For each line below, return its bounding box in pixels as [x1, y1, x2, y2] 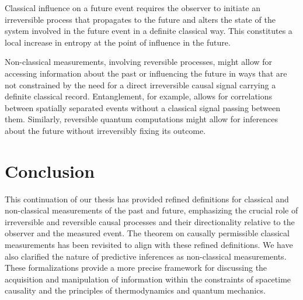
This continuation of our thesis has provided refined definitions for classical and [5, 192, 289, 205]
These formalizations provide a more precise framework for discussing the [5, 261, 267, 274]
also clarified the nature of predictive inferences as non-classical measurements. [5, 250, 287, 262]
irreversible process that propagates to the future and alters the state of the [5, 13, 276, 25]
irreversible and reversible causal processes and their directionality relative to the [5, 215, 295, 227]
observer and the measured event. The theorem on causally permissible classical [5, 227, 290, 239]
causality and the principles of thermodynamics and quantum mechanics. [5, 284, 266, 296]
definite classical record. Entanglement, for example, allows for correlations [5, 90, 273, 102]
